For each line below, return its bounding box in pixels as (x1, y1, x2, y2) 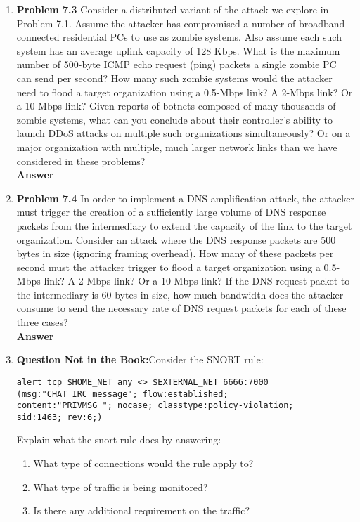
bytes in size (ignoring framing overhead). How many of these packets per (16, 246, 334, 261)
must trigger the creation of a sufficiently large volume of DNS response (16, 204, 326, 219)
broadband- (298, 15, 349, 30)
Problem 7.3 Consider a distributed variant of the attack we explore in (16, 2, 329, 16)
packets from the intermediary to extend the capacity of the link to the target (16, 218, 352, 233)
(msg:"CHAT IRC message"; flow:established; (16, 389, 229, 399)
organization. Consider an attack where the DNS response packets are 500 (16, 232, 336, 247)
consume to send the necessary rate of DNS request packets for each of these (16, 301, 347, 315)
